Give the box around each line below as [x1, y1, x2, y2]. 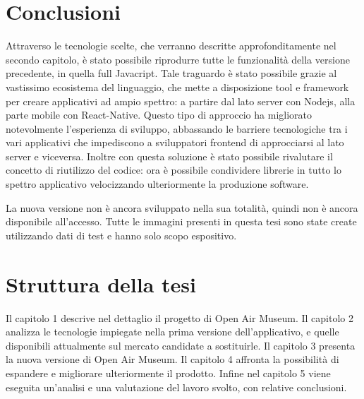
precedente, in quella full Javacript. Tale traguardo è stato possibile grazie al [6, 66, 337, 81]
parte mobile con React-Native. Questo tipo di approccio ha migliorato [6, 107, 312, 122]
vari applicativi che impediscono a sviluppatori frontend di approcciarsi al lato [6, 135, 344, 150]
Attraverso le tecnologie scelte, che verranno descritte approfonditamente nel [6, 38, 336, 53]
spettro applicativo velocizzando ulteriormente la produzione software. [6, 177, 309, 191]
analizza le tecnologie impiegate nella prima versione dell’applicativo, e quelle [6, 324, 339, 339]
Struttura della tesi [6, 269, 196, 298]
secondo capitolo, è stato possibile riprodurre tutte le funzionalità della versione [6, 52, 350, 66]
